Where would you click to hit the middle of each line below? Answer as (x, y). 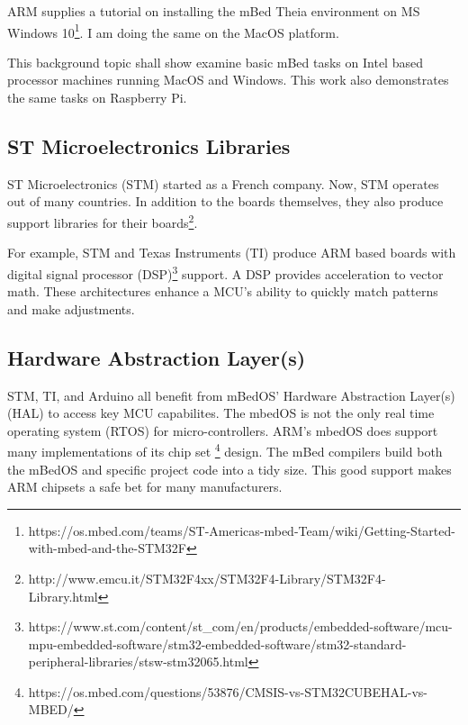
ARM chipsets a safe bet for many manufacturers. (145, 487)
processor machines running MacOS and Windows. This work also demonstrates (228, 80)
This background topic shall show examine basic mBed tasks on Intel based (215, 62)
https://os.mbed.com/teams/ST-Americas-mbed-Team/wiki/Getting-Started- (242, 530)
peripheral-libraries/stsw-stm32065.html (138, 662)
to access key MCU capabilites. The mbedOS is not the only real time (241, 413)
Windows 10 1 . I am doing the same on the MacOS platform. (173, 31)
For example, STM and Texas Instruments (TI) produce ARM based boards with (232, 253)
